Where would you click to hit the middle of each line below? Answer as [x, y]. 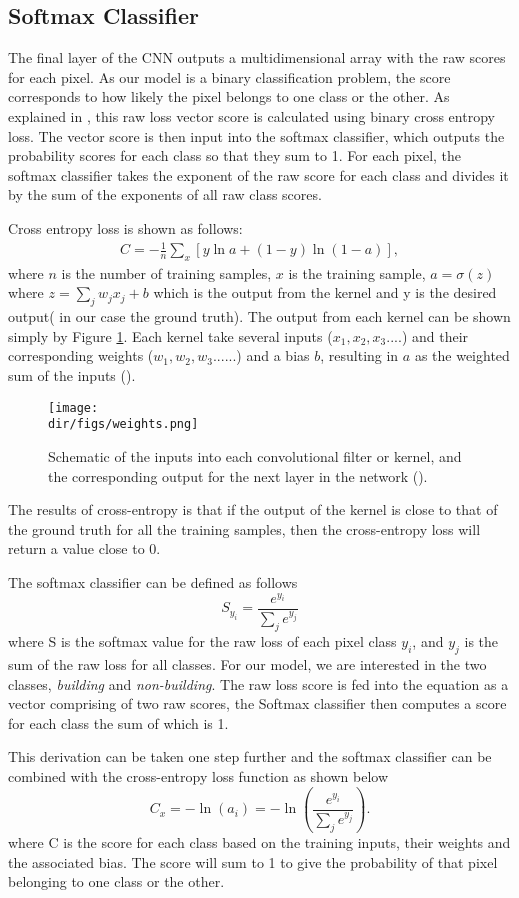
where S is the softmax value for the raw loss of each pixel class [202, 641]
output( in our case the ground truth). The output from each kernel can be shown [259, 316]
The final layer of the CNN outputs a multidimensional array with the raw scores [257, 57]
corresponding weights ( [81, 355]
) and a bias [273, 355]
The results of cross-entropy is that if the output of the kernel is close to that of [253, 509]
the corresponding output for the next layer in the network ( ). [238, 475]
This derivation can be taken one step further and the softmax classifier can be [250, 756]
